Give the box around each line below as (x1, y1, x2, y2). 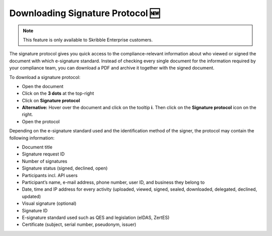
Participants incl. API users (22, 172, 78, 178)
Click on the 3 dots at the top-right (22, 91, 94, 97)
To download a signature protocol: (9, 74, 81, 80)
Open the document (22, 83, 64, 89)
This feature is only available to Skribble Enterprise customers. (23, 37, 153, 43)
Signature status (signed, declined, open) (22, 165, 108, 171)
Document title (22, 144, 53, 150)
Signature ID (22, 207, 48, 213)
